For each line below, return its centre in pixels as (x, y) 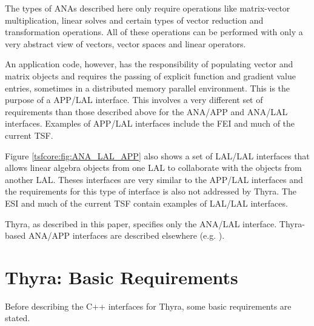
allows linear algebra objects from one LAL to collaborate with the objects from (153, 168)
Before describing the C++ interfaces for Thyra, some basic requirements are (148, 306)
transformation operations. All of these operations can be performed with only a (154, 32)
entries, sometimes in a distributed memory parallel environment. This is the (148, 88)
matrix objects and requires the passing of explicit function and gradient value (151, 75)
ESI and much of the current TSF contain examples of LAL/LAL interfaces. (146, 203)
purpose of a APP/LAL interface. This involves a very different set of (134, 100)
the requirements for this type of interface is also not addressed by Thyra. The (151, 191)
